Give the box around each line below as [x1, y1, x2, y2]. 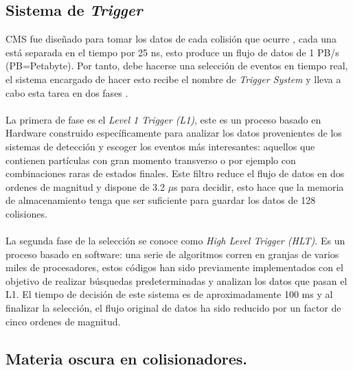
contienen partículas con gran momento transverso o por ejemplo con [5, 152, 296, 167]
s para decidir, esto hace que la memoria [174, 179, 344, 194]
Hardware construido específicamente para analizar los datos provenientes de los [5, 126, 342, 140]
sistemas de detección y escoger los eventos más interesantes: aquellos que [5, 139, 315, 153]
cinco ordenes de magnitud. [5, 314, 121, 328]
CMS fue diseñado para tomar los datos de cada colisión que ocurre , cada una [5, 32, 337, 46]
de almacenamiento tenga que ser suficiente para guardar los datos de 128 [5, 193, 316, 207]
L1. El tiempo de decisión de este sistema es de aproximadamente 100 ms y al [5, 287, 333, 301]
